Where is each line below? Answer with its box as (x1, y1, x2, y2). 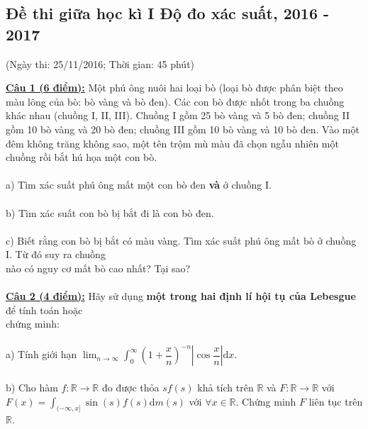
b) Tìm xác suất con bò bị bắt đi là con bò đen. (6, 205, 214, 220)
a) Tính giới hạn (6, 347, 77, 362)
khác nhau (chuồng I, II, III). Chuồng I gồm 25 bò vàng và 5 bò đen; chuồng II (6, 108, 350, 123)
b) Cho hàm (6, 380, 58, 395)
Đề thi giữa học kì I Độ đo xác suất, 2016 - (6, 2, 330, 24)
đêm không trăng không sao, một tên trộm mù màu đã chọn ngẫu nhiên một (6, 135, 339, 150)
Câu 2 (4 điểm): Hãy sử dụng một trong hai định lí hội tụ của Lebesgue (6, 289, 356, 303)
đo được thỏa (101, 380, 160, 395)
